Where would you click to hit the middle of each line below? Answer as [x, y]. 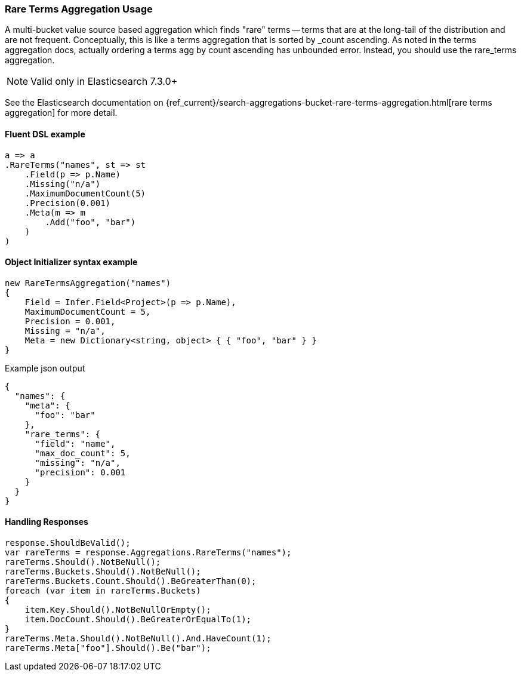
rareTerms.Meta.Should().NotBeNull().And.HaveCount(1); [138, 639]
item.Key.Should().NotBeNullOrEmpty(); [118, 610]
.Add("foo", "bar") [90, 222]
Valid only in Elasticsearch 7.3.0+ [104, 82]
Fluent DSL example [45, 134]
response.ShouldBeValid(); [68, 543]
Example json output [45, 368]
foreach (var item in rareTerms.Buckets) [103, 591]
